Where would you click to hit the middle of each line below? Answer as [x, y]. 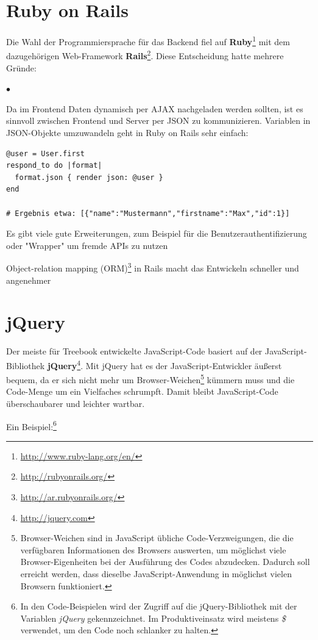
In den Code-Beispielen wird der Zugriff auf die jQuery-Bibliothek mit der [159, 606]
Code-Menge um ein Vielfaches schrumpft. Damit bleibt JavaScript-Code [142, 391]
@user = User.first [45, 153]
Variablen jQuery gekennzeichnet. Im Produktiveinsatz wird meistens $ [153, 618]
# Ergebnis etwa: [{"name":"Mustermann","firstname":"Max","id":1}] [148, 213]
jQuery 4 [64, 364]
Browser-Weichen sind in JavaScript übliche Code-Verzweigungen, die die [157, 538]
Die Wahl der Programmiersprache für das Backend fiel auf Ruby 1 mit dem [148, 41]
